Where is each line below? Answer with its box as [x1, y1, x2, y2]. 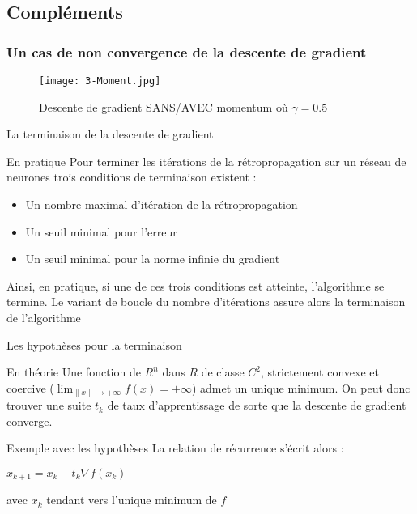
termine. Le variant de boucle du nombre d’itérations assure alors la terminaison [6, 293, 406, 310]
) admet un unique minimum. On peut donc [191, 379, 411, 396]
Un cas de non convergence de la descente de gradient [6, 41, 367, 62]
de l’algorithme [6, 309, 81, 325]
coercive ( [6, 379, 54, 396]
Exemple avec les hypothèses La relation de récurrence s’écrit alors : [6, 440, 344, 457]
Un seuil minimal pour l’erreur [25, 223, 177, 240]
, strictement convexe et [261, 363, 379, 380]
